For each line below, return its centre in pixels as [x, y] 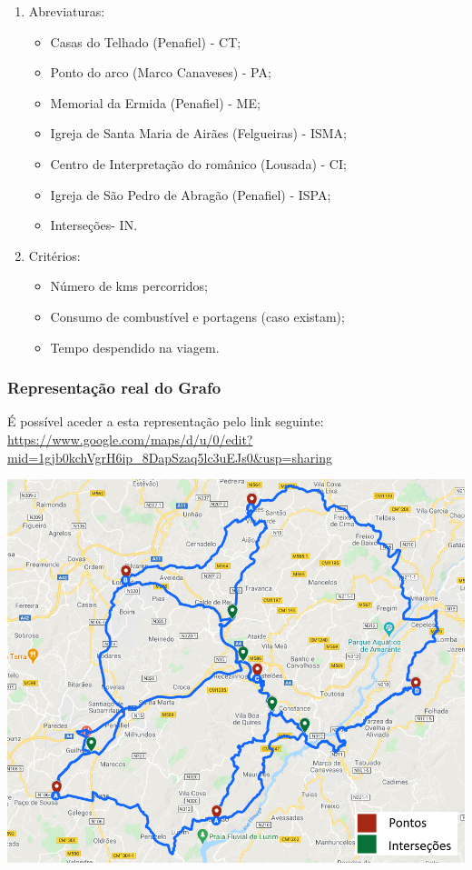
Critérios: [54, 255]
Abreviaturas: [67, 11]
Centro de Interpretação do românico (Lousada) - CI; [198, 163]
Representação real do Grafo [114, 388]
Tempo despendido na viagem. [135, 347]
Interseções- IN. [94, 225]
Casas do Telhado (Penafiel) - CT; [146, 41]
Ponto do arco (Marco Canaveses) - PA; [161, 72]
